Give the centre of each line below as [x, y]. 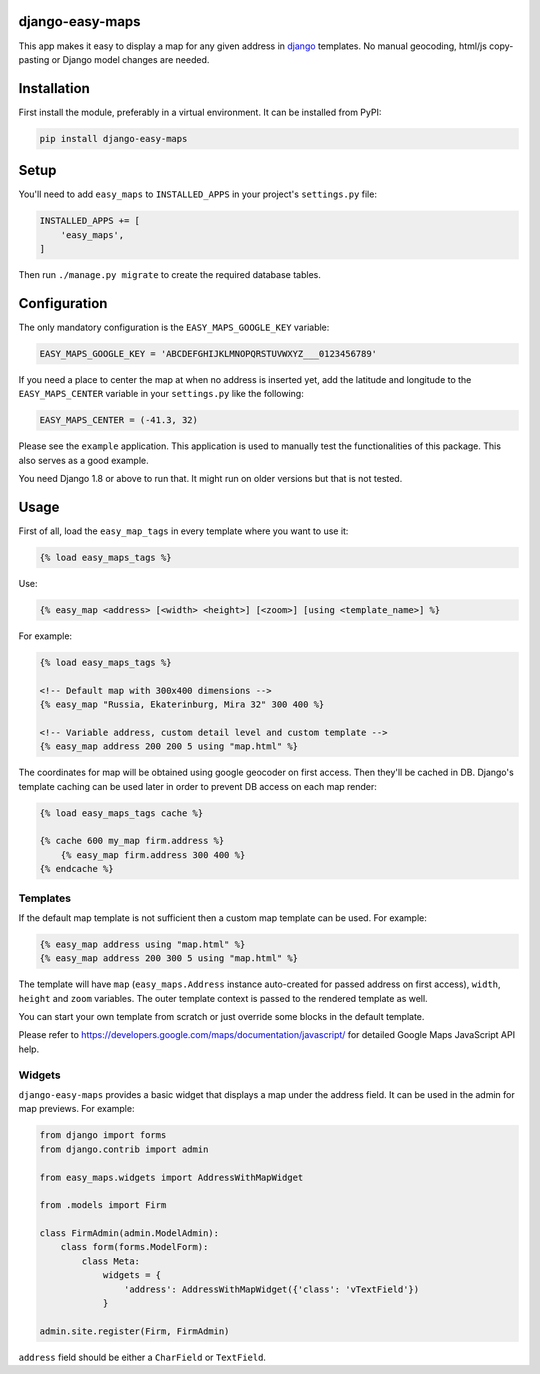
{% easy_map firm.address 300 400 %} [153, 854]
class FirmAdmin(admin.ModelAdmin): [129, 1233]
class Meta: [110, 1261]
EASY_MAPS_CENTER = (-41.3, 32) [119, 420]
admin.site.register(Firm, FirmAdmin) [134, 1331]
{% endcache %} [76, 869]
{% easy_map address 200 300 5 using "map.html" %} [169, 958]
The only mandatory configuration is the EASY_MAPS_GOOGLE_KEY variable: [174, 327]
